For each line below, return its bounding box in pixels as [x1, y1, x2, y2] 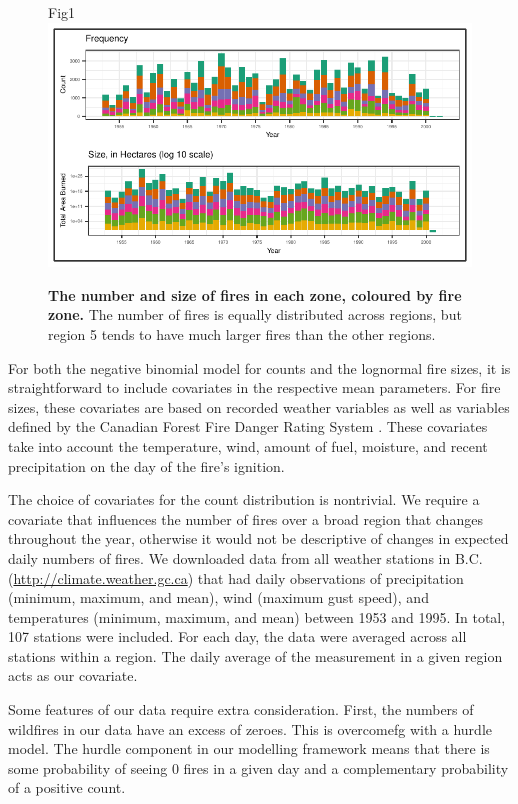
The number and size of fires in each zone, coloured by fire [48, 284, 462, 305]
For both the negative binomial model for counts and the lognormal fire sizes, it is [8, 357, 511, 378]
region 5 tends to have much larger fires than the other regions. [48, 323, 436, 344]
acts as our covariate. [8, 665, 138, 686]
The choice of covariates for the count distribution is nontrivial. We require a [8, 489, 480, 510]
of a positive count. [8, 777, 126, 798]
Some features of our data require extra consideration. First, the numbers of [8, 699, 474, 720]
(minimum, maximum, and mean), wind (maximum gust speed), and [8, 587, 429, 608]
